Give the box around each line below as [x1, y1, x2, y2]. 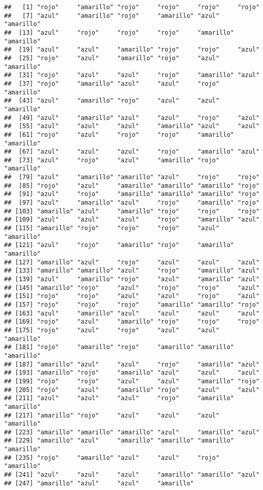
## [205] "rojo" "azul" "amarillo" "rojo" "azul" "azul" [4, 386, 260, 394]
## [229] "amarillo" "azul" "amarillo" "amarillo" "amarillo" [4, 437, 234, 445]
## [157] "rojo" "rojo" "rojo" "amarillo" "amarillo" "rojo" [4, 301, 260, 308]
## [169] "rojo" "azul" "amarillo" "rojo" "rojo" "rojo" [4, 318, 260, 326]
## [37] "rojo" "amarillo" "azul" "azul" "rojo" [4, 80, 220, 87]
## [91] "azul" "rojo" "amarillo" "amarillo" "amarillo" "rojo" [4, 190, 260, 198]
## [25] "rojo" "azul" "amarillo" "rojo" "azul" [4, 54, 220, 62]
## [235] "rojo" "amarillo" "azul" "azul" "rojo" [4, 454, 220, 461]
